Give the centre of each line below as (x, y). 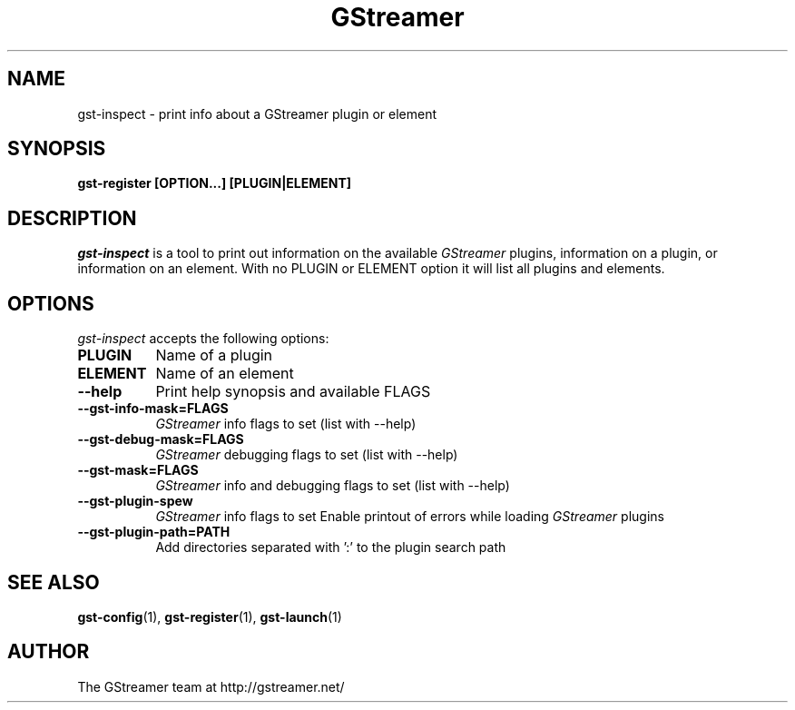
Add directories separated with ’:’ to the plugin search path (331, 547)
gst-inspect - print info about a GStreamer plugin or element (257, 113)
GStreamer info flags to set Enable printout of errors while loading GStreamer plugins (410, 517)
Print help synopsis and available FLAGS (293, 392)
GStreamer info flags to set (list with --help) (286, 424)
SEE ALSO (54, 582)
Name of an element (225, 374)
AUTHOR (49, 652)
